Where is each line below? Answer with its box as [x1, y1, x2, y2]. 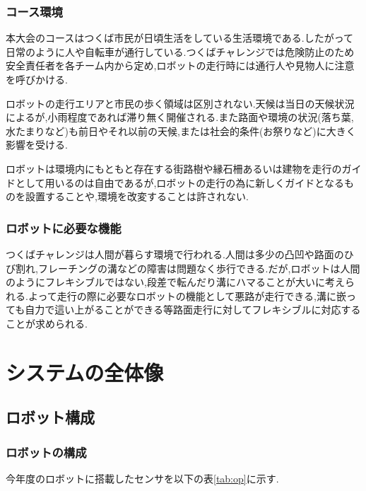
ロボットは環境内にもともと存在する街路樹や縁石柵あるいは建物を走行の [6, 161, 342, 175]
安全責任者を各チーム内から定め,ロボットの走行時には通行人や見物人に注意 [6, 58, 355, 73]
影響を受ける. [6, 137, 68, 152]
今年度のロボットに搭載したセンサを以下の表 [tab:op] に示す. [6, 470, 279, 485]
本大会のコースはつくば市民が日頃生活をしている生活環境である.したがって [6, 30, 353, 45]
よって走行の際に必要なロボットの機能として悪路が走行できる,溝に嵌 [28, 288, 346, 303]
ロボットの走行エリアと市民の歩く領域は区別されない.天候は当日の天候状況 [6, 96, 355, 110]
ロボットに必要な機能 [6, 219, 122, 236]
